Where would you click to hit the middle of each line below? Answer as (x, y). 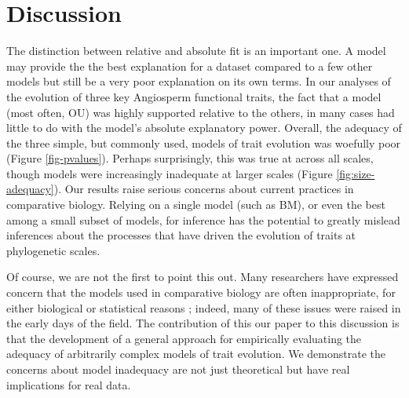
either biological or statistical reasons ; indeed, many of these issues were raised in (204, 307)
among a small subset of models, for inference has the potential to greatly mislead (203, 219)
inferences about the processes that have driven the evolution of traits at (181, 235)
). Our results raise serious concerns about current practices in (204, 189)
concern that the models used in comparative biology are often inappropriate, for (201, 292)
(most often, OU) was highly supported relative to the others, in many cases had (201, 112)
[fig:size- (356, 173)
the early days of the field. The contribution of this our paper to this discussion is (203, 323)
